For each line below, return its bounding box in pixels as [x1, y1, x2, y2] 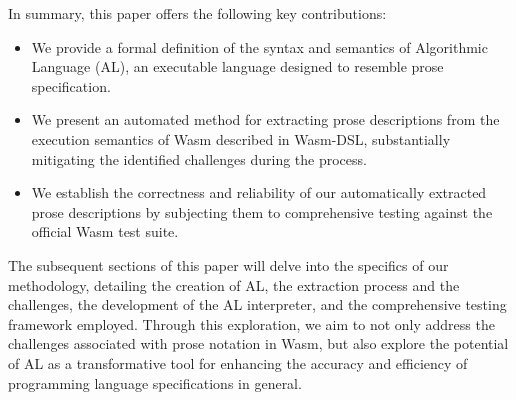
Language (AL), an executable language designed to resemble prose [31, 56, 444, 77]
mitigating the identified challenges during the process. [31, 148, 367, 169]
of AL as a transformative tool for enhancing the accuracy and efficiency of [8, 352, 468, 373]
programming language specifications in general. [8, 372, 302, 393]
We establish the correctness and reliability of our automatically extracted [31, 182, 487, 203]
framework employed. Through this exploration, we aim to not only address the [8, 313, 495, 334]
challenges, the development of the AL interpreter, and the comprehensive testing [8, 294, 507, 315]
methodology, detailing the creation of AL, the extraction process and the [8, 274, 460, 295]
